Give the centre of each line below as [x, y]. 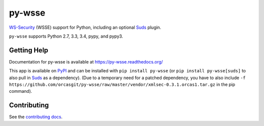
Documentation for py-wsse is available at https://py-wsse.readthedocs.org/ [86, 62]
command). [21, 91]
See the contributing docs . [36, 117]
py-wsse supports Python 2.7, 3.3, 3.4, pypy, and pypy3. [66, 36]
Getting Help [29, 50]
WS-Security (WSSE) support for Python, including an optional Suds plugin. [85, 27]
